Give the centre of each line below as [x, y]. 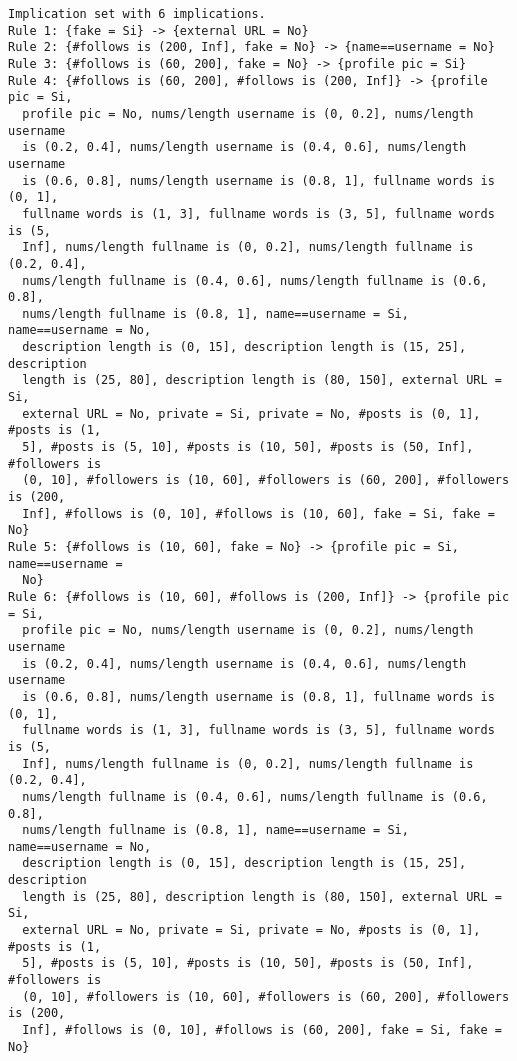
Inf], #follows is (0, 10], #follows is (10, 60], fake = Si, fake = [258, 513]
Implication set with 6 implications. [137, 14]
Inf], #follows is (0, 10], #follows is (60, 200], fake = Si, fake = [262, 1030]
